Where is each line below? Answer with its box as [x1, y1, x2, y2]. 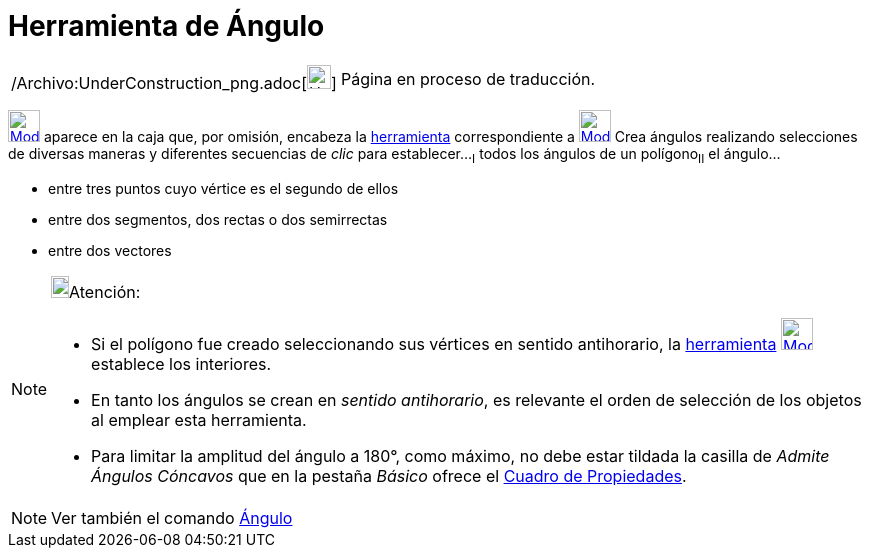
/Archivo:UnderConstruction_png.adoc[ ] [11, 72, 337, 93]
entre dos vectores [48, 241, 172, 259]
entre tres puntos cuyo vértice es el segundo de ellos [48, 179, 399, 197]
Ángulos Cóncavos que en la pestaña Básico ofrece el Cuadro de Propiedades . [91, 465, 687, 486]
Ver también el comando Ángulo [51, 507, 293, 528]
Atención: [69, 281, 141, 302]
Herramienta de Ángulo [8, 9, 325, 43]
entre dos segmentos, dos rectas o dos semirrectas [48, 210, 388, 228]
